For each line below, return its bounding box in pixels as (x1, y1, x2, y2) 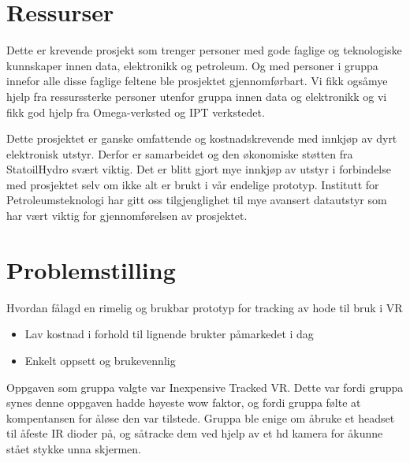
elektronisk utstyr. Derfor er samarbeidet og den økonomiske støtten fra (6, 145, 353, 162)
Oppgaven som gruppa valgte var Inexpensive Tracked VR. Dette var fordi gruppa (6, 378, 404, 395)
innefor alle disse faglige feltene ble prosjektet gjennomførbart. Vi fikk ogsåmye (6, 73, 388, 89)
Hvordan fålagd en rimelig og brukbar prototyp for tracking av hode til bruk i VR (6, 299, 403, 315)
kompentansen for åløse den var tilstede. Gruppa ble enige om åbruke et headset (6, 409, 395, 426)
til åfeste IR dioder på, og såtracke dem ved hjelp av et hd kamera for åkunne (6, 425, 383, 442)
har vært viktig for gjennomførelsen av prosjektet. (6, 207, 248, 224)
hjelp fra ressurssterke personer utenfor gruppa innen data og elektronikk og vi (6, 88, 387, 104)
